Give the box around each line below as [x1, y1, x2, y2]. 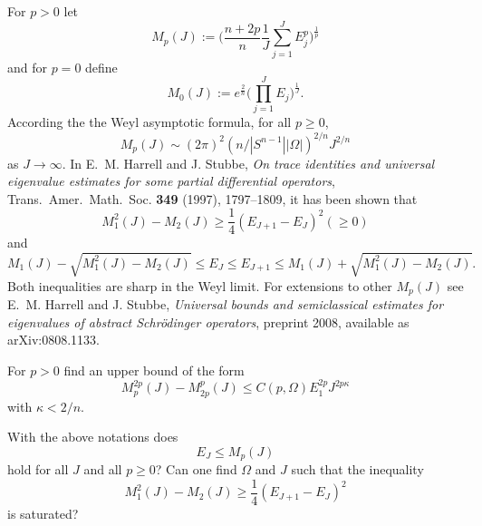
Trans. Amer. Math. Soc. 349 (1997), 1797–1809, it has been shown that [7, 189, 418, 208]
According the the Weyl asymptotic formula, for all [7, 112, 292, 131]
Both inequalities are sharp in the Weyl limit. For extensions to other [7, 276, 392, 295]
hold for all [7, 460, 69, 479]
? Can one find [155, 460, 237, 479]
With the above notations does [7, 427, 178, 446]
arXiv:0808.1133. [7, 330, 100, 349]
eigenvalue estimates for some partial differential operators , [7, 171, 335, 190]
